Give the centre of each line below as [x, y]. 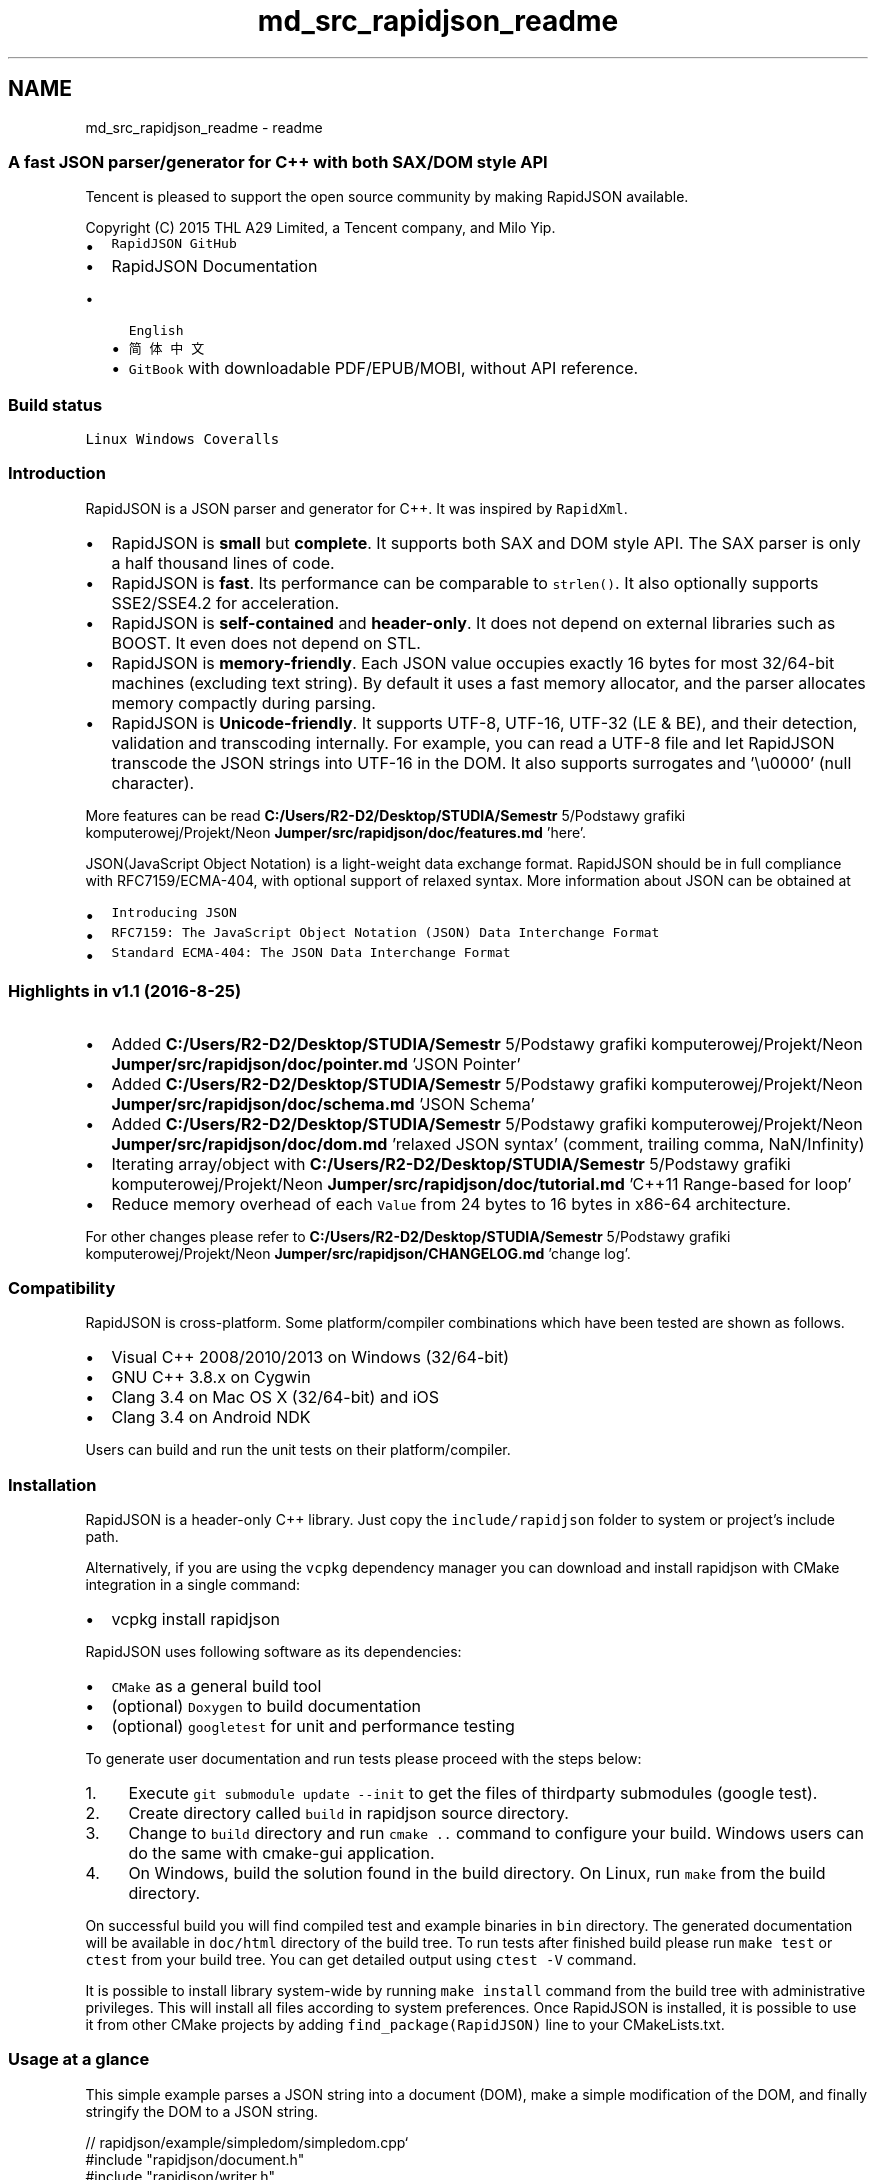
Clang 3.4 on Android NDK [211, 1417]
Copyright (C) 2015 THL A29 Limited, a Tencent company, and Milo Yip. [320, 228]
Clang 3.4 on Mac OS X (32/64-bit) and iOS [275, 1397]
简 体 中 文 [166, 349]
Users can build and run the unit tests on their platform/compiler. [298, 1450]
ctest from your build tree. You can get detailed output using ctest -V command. [361, 1960]
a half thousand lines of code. [223, 562]
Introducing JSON [174, 912]
